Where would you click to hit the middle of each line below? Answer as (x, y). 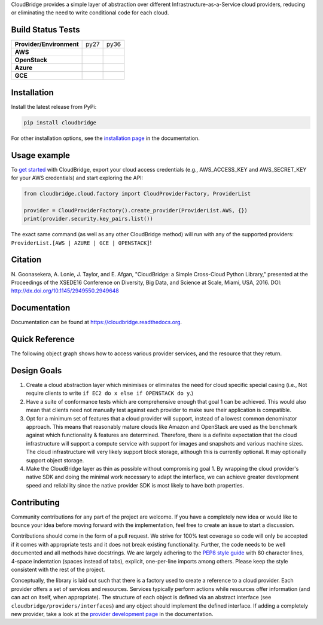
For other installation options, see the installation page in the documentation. (106, 138)
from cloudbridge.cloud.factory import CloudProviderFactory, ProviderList (137, 194)
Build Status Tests (45, 30)
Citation (26, 260)
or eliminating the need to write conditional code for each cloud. (90, 13)
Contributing (35, 502)
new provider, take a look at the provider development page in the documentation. (112, 614)
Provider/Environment (47, 44)
